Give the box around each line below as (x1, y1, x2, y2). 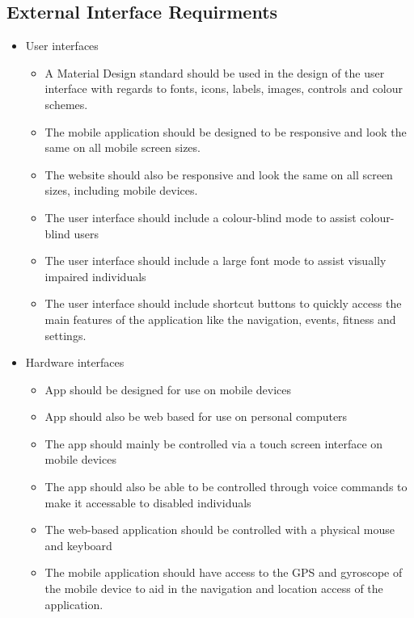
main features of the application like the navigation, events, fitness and (44, 310, 396, 327)
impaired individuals (44, 267, 146, 284)
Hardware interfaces (25, 354, 125, 371)
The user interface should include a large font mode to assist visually (44, 252, 387, 269)
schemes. (44, 95, 88, 112)
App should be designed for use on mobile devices (44, 380, 292, 397)
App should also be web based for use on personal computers (44, 408, 348, 425)
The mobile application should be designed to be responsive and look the (44, 123, 407, 140)
